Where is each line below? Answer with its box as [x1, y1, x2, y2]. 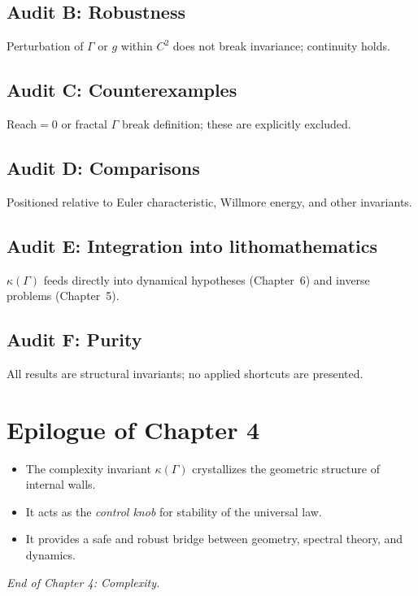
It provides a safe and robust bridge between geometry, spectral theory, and [25, 530, 403, 547]
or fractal [61, 115, 107, 132]
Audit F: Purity [7, 327, 142, 352]
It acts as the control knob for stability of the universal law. [25, 502, 322, 520]
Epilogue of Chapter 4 [7, 412, 260, 446]
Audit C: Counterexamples [7, 77, 237, 102]
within [120, 37, 153, 54]
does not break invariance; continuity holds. [172, 37, 390, 54]
